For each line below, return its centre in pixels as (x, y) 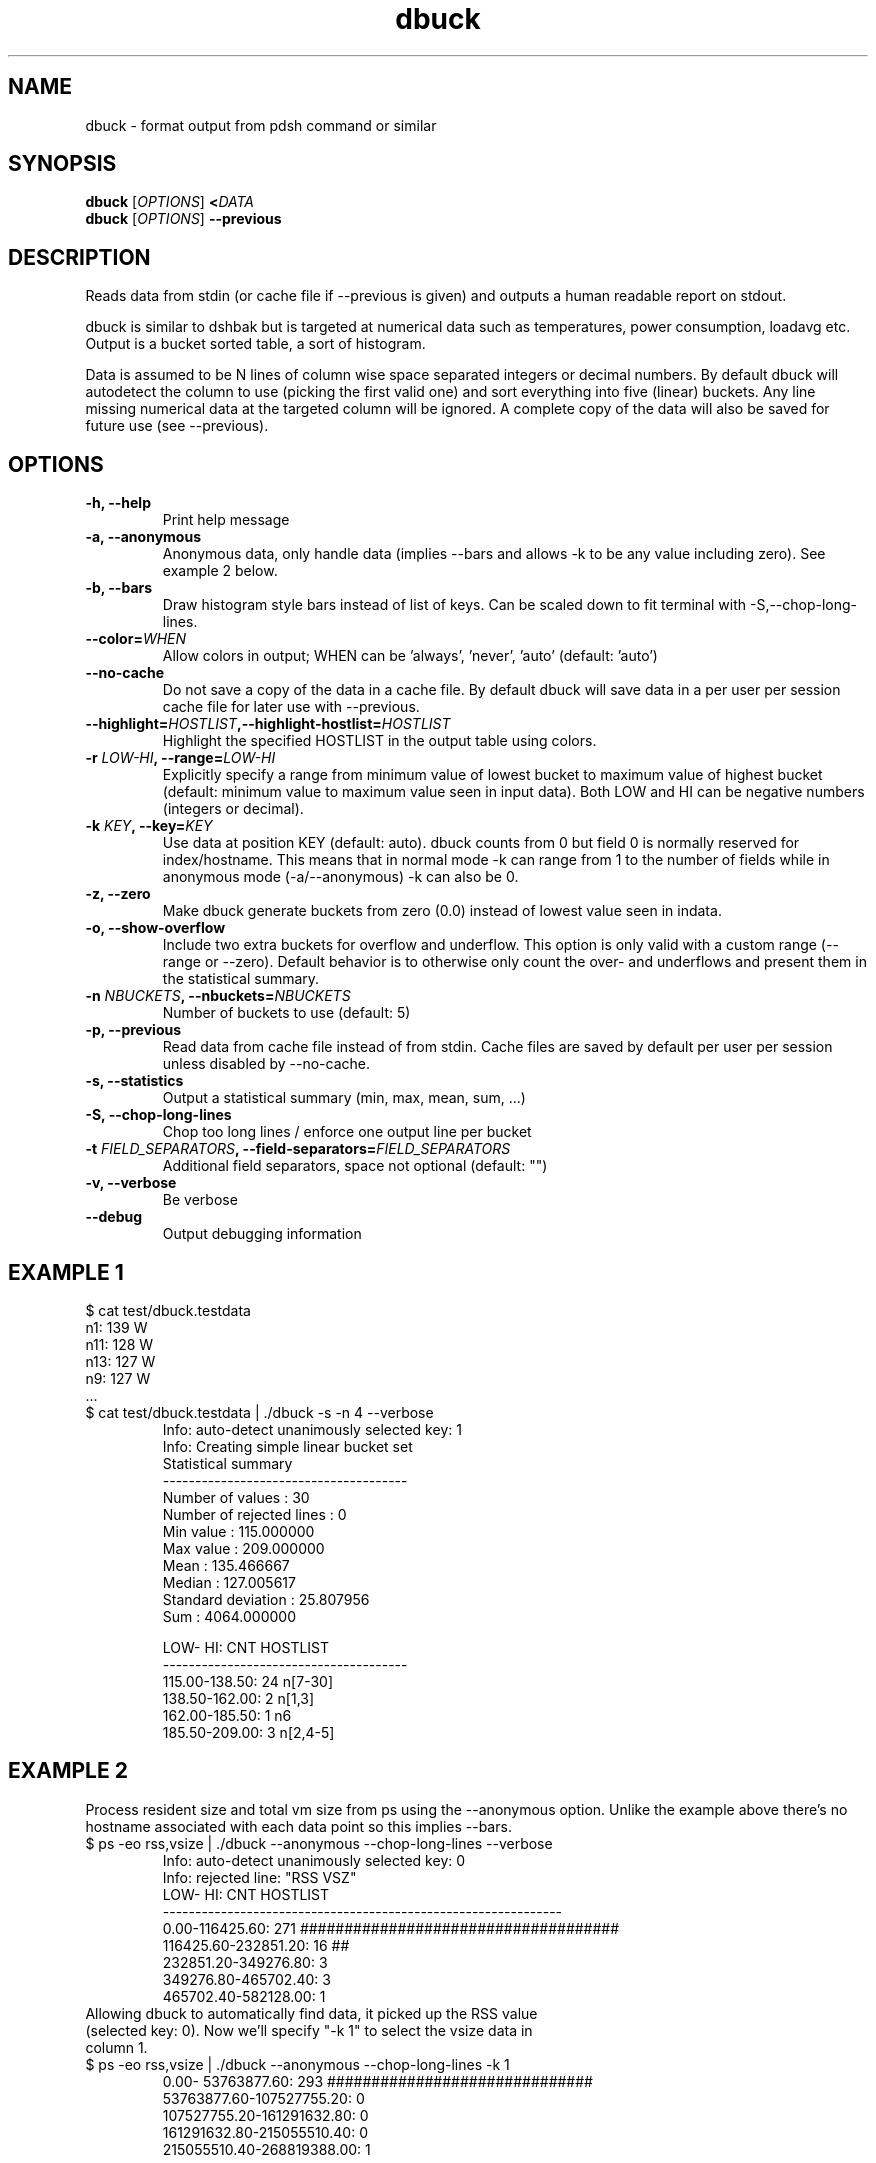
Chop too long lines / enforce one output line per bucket (347, 1132)
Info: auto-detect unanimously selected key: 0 (314, 1860)
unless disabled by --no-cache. (266, 1064)
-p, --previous (133, 1030)
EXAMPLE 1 (66, 1272)
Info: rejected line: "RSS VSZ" (259, 1877)
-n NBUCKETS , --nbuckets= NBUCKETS (218, 996)
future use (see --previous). (177, 426)
